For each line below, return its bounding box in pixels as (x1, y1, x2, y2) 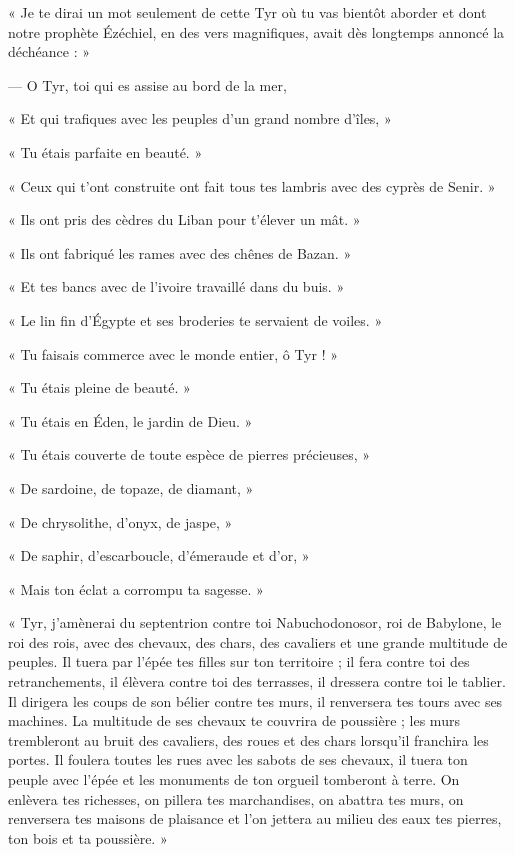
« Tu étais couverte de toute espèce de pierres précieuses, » (8, 444, 371, 465)
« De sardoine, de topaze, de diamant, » (8, 477, 254, 498)
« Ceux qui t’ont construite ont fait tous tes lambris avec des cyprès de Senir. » (8, 175, 496, 196)
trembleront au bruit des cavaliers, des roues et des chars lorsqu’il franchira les (8, 729, 489, 750)
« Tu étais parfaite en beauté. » (8, 141, 203, 162)
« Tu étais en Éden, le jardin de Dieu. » (8, 410, 253, 431)
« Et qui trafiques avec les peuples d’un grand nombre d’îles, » (8, 108, 392, 129)
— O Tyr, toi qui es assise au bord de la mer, (8, 74, 287, 95)
